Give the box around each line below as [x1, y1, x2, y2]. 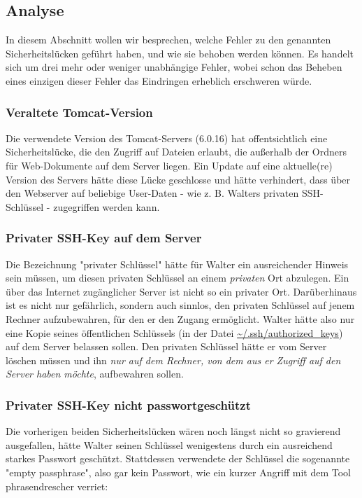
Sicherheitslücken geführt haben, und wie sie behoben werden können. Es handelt [6, 46, 354, 60]
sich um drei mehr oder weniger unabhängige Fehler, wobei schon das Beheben [6, 60, 342, 74]
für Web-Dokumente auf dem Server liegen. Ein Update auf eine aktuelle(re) [6, 158, 333, 172]
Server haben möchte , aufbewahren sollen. [6, 366, 184, 381]
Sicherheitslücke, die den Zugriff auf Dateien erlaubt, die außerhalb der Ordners [6, 144, 347, 159]
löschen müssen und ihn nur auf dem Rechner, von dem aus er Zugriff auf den [6, 352, 341, 367]
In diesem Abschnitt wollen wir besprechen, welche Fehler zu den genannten [6, 32, 331, 47]
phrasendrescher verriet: [6, 478, 108, 493]
